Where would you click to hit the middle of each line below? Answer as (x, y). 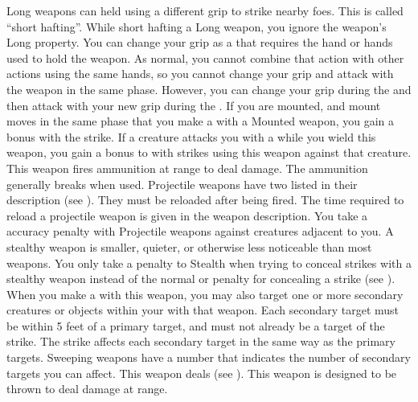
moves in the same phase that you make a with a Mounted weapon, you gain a (201, 121)
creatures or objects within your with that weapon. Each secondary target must (203, 310)
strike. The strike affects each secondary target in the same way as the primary (201, 341)
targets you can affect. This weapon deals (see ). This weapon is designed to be (202, 373)
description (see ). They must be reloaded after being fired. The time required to (205, 200)
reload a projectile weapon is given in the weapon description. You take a (187, 215)
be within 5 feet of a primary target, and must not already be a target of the (196, 325)
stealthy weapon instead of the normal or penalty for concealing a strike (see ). (201, 279)
